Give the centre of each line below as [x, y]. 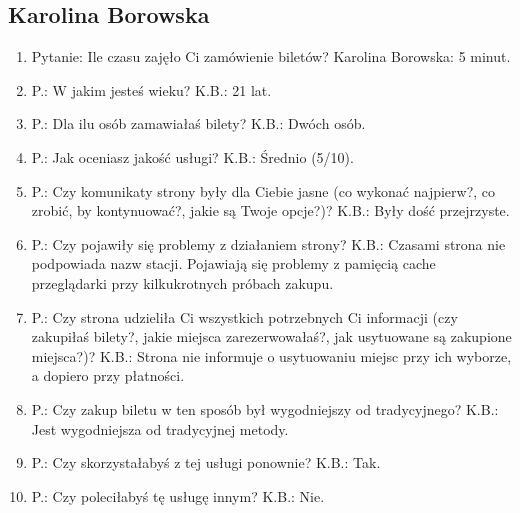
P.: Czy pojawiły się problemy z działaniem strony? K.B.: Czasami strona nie [268, 243]
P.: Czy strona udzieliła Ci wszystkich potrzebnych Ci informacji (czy [244, 316]
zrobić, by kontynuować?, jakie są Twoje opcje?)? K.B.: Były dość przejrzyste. [270, 210]
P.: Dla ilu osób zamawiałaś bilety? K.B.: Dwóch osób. [198, 123]
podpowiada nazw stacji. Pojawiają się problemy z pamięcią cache [233, 263]
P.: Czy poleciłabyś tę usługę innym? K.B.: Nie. [178, 495]
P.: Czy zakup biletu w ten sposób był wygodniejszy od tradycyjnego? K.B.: [265, 408]
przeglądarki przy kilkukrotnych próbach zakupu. [182, 282]
